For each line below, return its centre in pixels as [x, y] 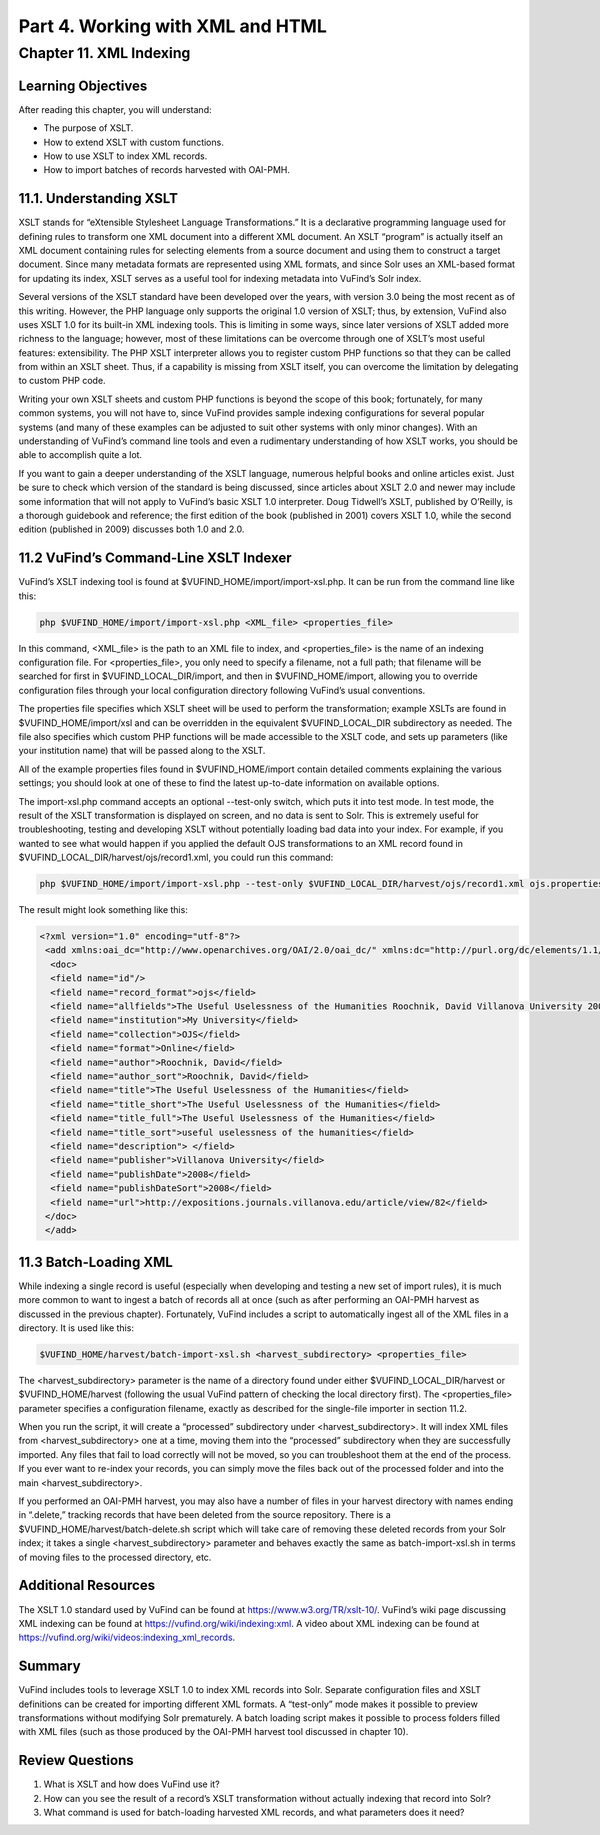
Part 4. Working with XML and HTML [172, 26]
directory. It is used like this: [76, 1327]
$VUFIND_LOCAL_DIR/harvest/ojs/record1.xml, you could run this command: [176, 857]
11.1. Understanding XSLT [98, 198]
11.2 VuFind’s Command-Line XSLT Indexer [155, 558]
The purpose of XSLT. [88, 128]
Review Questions [76, 1760]
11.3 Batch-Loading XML [96, 1261]
